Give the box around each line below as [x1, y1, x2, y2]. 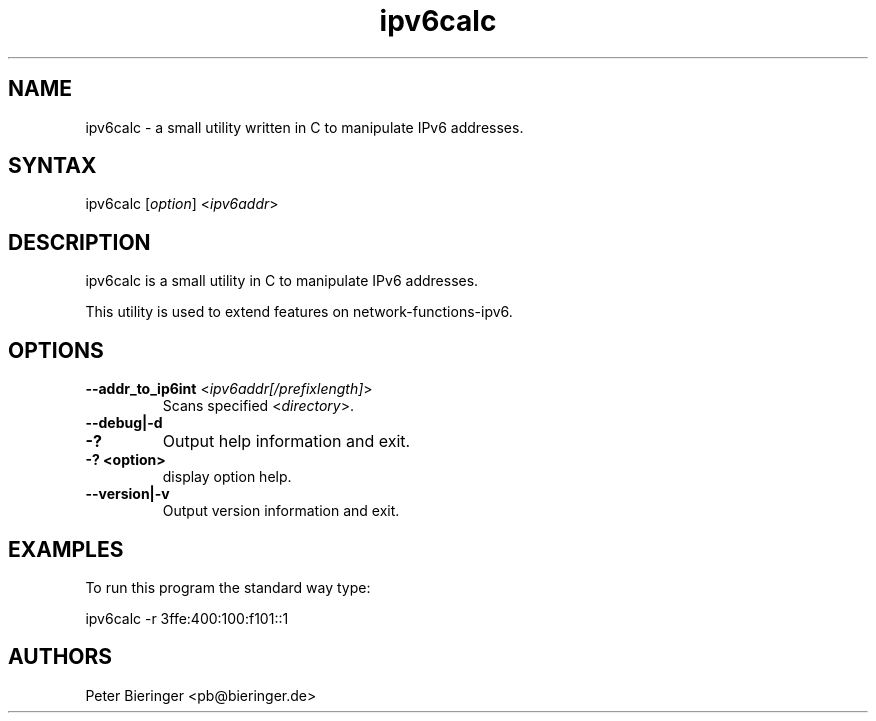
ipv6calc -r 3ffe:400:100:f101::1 [85, 609, 289, 627]
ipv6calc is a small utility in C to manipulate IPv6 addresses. [85, 272, 479, 290]
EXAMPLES [8, 536, 124, 562]
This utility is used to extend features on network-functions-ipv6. [85, 303, 513, 321]
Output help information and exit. [162, 431, 411, 452]
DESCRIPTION [8, 229, 151, 255]
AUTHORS [8, 644, 113, 670]
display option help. [162, 468, 292, 486]
